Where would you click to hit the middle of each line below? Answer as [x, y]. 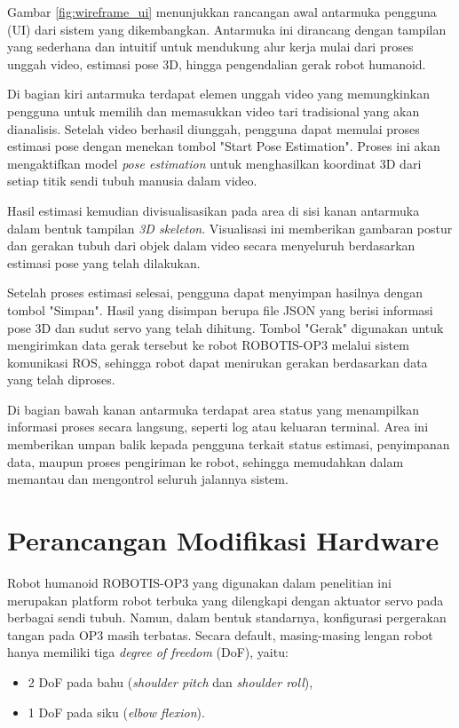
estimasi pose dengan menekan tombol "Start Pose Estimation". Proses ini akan [224, 146]
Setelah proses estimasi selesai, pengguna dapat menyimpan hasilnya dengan [215, 293]
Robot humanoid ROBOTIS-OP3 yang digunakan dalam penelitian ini [199, 582]
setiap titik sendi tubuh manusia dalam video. [132, 181]
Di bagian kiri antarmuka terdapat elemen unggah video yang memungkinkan [218, 94]
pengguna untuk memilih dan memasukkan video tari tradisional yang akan [214, 111]
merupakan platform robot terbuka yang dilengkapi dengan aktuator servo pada [226, 600]
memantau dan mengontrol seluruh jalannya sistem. [148, 479]
